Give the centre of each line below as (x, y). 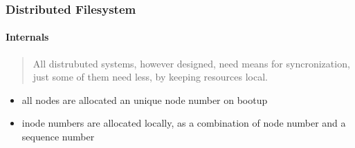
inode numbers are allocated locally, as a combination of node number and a (184, 123)
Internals (27, 37)
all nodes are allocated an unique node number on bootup (145, 99)
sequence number (58, 137)
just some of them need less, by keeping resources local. (151, 77)
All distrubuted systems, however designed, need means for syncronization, (191, 63)
